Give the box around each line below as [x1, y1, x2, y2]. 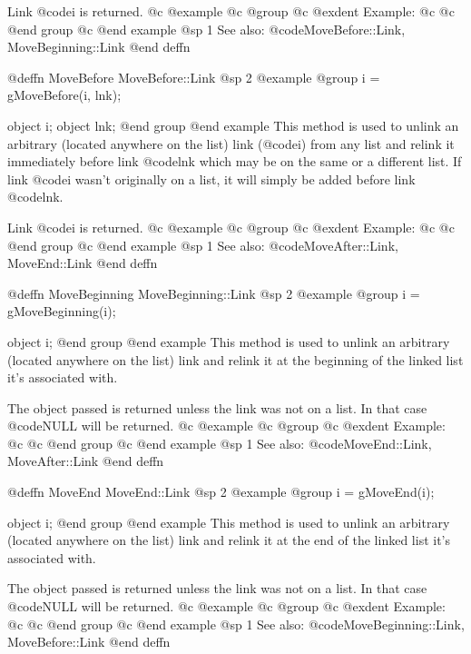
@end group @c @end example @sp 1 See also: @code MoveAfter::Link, [7, 235, 398, 254]
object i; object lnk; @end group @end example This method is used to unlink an [7, 115, 459, 134]
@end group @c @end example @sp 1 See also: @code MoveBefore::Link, [7, 19, 406, 38]
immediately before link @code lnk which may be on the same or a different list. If [7, 152, 462, 171]
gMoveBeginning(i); [7, 302, 116, 321]
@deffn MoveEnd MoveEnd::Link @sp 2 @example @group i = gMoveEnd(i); [7, 482, 435, 501]
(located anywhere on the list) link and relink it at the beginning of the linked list [7, 350, 464, 369]
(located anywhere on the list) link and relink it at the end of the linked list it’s [7, 530, 450, 550]
